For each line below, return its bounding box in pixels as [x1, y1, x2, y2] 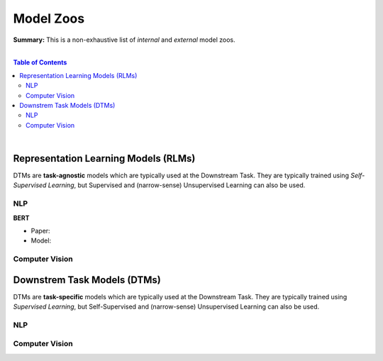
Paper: [30, 226, 50, 235]
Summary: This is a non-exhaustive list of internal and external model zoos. [13, 35, 235, 44]
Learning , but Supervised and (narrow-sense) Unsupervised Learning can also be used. [48, 181, 306, 189]
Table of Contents [13, 58, 67, 67]
